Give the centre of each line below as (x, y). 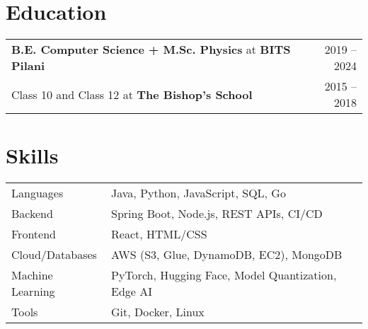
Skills (32, 155)
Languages (38, 193)
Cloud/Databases (54, 255)
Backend (32, 214)
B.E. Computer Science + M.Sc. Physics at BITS (151, 50)
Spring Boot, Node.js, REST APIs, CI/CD (217, 214)
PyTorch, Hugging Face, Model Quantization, (224, 275)
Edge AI (132, 292)
